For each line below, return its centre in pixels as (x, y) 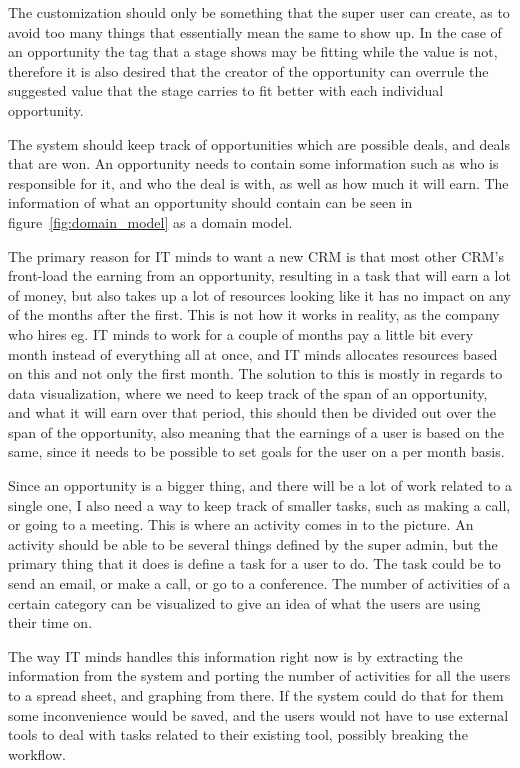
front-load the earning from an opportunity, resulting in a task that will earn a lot (259, 275)
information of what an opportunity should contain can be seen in (210, 202)
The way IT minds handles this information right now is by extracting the (235, 655)
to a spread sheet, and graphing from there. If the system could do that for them (256, 695)
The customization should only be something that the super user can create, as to (259, 12)
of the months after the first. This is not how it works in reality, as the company (254, 314)
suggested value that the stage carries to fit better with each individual (226, 90)
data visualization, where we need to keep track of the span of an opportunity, (248, 392)
